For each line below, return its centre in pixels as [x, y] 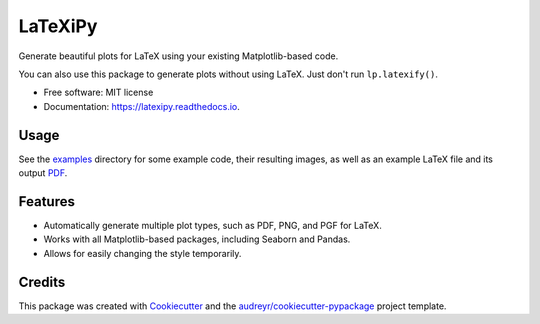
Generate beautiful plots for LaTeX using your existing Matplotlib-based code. [178, 56]
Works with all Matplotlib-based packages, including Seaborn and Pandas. [197, 239]
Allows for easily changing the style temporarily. [142, 253]
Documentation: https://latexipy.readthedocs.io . [141, 106]
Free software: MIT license [98, 92]
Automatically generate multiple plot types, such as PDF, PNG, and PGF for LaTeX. [212, 225]
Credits [42, 281]
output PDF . [43, 173]
